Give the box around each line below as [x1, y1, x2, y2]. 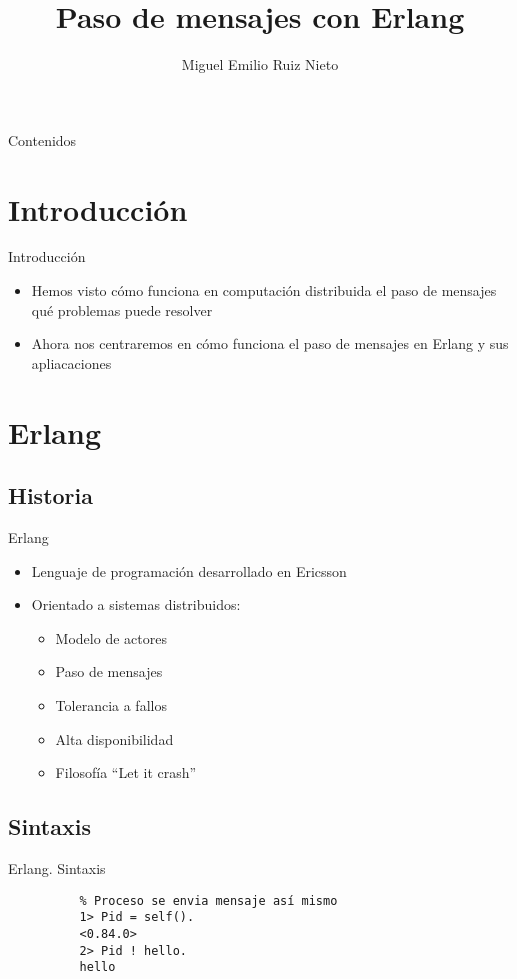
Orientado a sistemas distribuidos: [31, 594, 241, 615]
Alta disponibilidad [55, 728, 174, 749]
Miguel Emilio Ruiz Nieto [181, 54, 339, 75]
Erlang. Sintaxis [8, 857, 106, 878]
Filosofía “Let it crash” [55, 762, 197, 783]
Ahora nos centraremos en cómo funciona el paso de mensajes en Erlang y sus [31, 333, 509, 354]
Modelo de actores [55, 627, 167, 648]
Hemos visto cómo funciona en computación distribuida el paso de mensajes [31, 280, 497, 301]
